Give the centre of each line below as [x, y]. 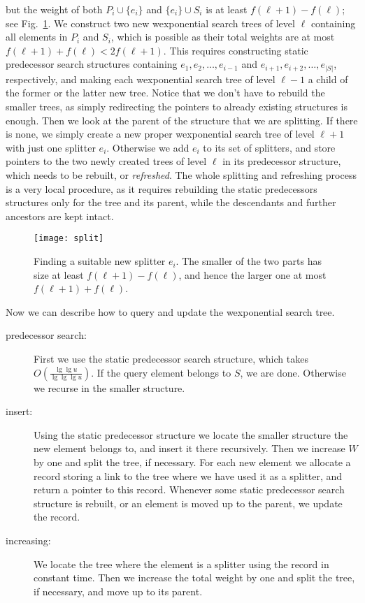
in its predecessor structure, [282, 161]
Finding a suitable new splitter [100, 261]
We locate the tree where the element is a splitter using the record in [181, 564]
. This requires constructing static [236, 50]
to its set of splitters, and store [269, 147]
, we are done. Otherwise [293, 372]
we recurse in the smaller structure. [109, 387]
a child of [328, 79]
